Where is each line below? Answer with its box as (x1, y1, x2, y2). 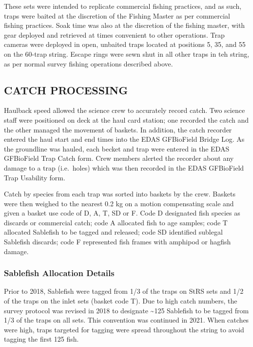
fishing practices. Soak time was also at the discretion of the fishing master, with (4, 20, 245, 30)
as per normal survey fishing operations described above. (4, 58, 173, 68)
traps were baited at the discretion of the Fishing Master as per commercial (4, 10, 230, 21)
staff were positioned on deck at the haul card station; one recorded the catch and (4, 114, 249, 125)
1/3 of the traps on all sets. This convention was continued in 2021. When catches (4, 315, 249, 325)
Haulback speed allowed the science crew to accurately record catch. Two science (4, 105, 245, 115)
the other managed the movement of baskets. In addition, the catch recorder (4, 124, 232, 134)
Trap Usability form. (4, 172, 65, 182)
